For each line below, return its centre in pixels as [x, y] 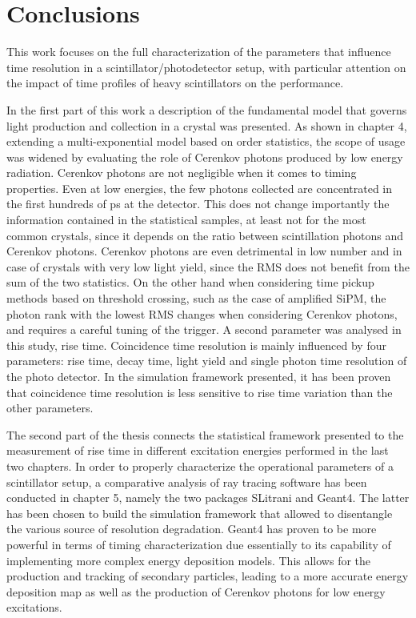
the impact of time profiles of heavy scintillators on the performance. [175, 83]
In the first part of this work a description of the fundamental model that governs [207, 109]
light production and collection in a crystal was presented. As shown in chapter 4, [207, 125]
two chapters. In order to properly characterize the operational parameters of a [200, 466]
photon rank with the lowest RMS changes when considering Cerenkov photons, [202, 313]
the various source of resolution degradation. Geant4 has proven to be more [192, 529]
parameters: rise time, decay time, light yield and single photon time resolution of [207, 361]
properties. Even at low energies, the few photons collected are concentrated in [200, 188]
